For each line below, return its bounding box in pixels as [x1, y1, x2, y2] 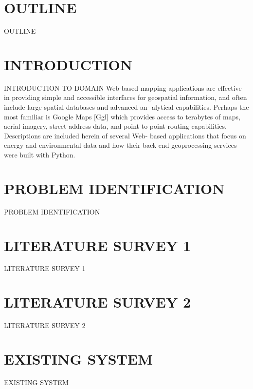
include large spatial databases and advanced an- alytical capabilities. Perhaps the [4, 102, 249, 112]
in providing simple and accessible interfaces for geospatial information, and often [4, 92, 247, 102]
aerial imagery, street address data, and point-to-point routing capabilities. [4, 121, 227, 131]
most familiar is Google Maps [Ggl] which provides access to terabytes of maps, [4, 111, 240, 121]
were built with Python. [4, 150, 75, 159]
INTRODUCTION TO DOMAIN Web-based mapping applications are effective [4, 82, 242, 93]
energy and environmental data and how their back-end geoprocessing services [4, 140, 237, 150]
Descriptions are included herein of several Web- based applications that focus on [4, 130, 246, 140]
